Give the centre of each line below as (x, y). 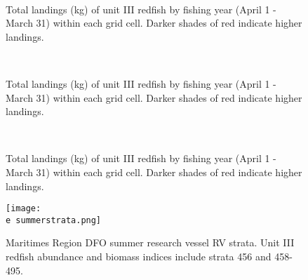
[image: (24, 209)
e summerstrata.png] (54, 220)
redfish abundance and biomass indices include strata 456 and (139, 256)
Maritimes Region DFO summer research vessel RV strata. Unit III (150, 242)
